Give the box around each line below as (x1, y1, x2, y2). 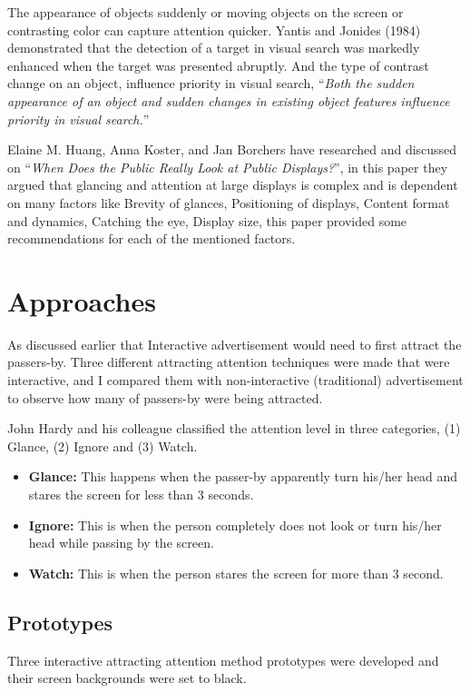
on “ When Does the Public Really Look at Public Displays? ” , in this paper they (7, 157, 448, 176)
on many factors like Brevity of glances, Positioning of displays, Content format (7, 193, 450, 212)
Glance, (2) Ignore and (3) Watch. (7, 436, 198, 455)
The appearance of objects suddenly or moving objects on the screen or (7, 3, 404, 21)
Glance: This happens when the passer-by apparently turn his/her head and (28, 467, 458, 486)
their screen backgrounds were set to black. (7, 668, 247, 688)
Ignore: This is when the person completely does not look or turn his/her (28, 515, 442, 534)
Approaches (7, 282, 156, 319)
